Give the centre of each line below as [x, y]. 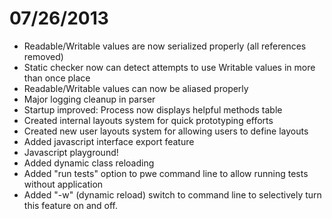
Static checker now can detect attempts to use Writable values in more [169, 67]
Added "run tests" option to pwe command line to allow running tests [166, 173]
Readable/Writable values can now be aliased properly [136, 88]
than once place [57, 78]
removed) [43, 56]
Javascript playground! [71, 152]
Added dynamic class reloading [89, 163]
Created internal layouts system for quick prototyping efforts [148, 120]
